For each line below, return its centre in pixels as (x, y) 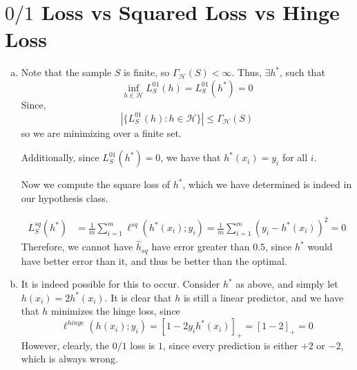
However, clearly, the (65, 345)
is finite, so (147, 72)
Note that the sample (66, 72)
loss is (143, 345)
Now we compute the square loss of (96, 184)
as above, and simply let (287, 284)
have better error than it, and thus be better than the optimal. (154, 260)
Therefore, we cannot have (77, 247)
